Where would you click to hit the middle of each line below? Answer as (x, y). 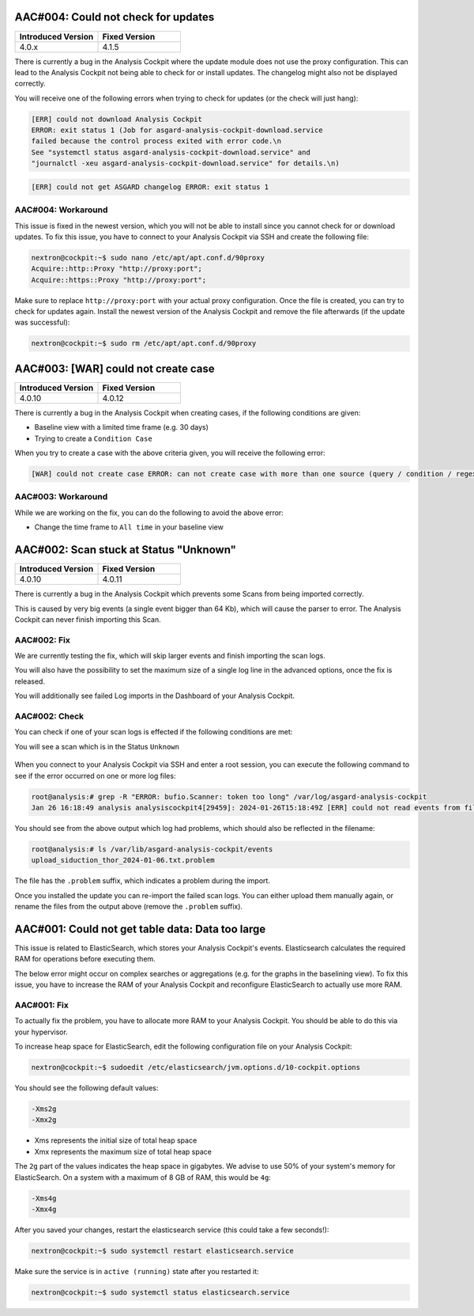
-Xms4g (44, 1198)
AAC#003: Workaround (61, 497)
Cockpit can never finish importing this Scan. (88, 619)
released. (30, 681)
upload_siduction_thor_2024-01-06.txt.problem (123, 860)
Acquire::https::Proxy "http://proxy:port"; (119, 280)
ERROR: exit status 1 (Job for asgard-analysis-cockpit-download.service (177, 130)
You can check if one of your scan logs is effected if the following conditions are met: (154, 732)
